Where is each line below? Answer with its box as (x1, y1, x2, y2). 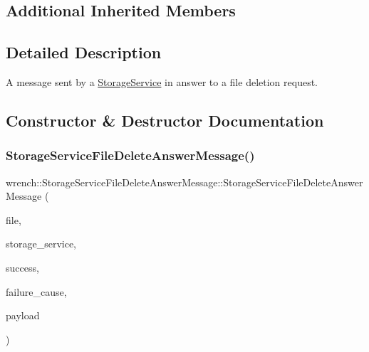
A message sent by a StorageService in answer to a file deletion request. (6, 74, 318, 89)
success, (6, 260, 39, 274)
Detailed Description (6, 41, 162, 63)
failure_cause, (6, 284, 67, 299)
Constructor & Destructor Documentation (6, 109, 324, 131)
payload (6, 308, 40, 323)
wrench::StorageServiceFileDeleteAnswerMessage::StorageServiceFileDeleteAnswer (6, 174, 363, 189)
